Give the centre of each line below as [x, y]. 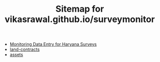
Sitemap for [80, 9]
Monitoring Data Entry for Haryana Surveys [53, 44]
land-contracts [25, 49]
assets [16, 55]
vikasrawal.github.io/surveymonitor [80, 19]
